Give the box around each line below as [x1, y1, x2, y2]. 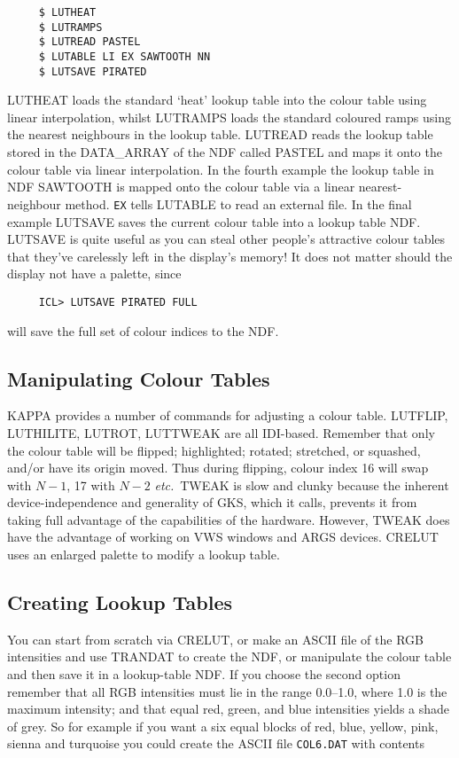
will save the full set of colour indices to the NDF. [7, 321, 279, 340]
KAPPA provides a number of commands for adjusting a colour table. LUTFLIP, [7, 406, 448, 425]
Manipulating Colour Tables [7, 364, 270, 392]
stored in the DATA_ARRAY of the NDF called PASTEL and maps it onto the [7, 143, 442, 161]
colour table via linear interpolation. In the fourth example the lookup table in [7, 160, 434, 178]
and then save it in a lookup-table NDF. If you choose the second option [7, 665, 401, 684]
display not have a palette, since [7, 264, 182, 283]
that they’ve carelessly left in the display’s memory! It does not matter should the [7, 246, 453, 265]
